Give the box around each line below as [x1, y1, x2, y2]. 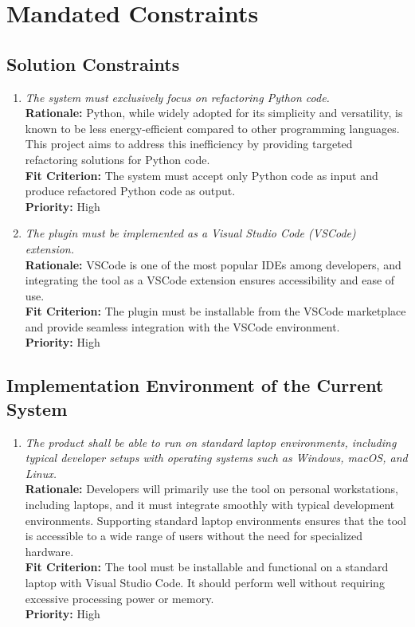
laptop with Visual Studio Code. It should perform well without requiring [25, 574, 385, 591]
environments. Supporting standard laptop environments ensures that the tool [25, 511, 406, 528]
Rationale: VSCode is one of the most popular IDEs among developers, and [25, 256, 401, 272]
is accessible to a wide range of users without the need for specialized [25, 527, 363, 544]
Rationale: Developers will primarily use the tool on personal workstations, [25, 480, 398, 497]
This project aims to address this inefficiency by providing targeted [25, 135, 353, 152]
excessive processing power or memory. [25, 590, 214, 606]
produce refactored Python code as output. [25, 182, 236, 199]
